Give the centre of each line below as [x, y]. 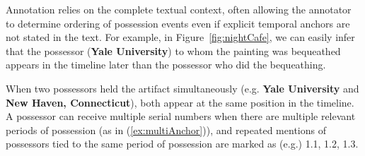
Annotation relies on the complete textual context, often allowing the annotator [179, 9]
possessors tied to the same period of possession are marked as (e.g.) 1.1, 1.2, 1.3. [182, 144]
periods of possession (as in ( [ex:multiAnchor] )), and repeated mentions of [166, 130]
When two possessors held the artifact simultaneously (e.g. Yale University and [182, 88]
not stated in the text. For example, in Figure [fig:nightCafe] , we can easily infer [180, 37]
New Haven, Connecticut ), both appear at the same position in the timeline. [180, 102]
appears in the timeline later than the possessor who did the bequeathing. [166, 65]
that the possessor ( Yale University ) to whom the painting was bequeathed [173, 50]
